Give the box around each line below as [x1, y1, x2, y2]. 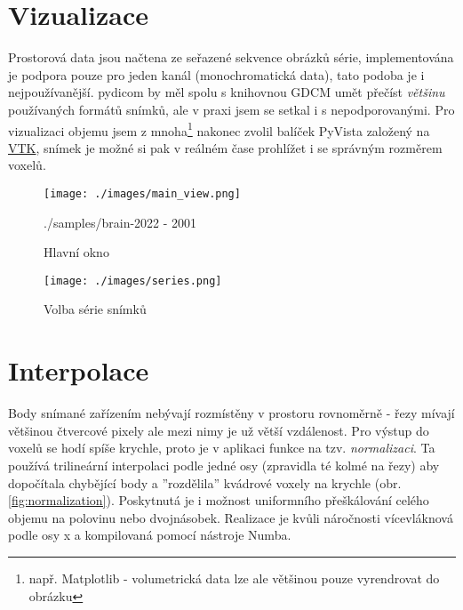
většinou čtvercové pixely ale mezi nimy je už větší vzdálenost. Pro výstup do [8, 421, 429, 439]
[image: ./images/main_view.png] [44, 187, 241, 200]
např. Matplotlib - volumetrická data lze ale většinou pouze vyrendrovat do [28, 568, 440, 587]
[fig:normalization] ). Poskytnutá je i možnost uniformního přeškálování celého [8, 491, 429, 510]
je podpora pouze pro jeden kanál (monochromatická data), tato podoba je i [8, 65, 425, 84]
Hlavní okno [44, 243, 109, 261]
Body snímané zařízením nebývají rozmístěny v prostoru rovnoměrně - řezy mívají [8, 404, 455, 422]
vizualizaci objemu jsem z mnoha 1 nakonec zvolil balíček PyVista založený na [8, 118, 430, 140]
